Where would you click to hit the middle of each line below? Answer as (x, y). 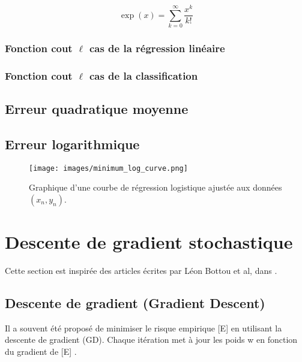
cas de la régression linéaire (157, 48)
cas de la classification (143, 75)
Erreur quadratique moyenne (97, 108)
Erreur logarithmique (72, 144)
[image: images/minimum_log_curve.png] (108, 168)
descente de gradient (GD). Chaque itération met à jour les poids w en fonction (151, 340)
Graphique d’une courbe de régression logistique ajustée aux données (156, 187)
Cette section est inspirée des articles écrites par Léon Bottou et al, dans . (141, 270)
